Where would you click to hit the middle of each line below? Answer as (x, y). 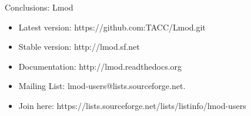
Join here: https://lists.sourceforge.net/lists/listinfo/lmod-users (132, 105)
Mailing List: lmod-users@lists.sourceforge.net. (102, 86)
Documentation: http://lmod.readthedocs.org (100, 66)
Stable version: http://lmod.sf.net (79, 47)
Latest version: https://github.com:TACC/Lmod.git (112, 27)
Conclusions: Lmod (39, 7)
